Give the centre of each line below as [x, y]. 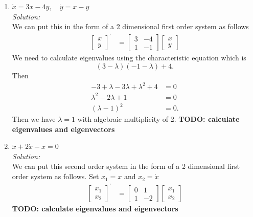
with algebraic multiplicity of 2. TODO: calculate [158, 119]
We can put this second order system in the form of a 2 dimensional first [126, 166]
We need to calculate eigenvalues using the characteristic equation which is [129, 58]
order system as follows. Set [55, 176]
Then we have [34, 119]
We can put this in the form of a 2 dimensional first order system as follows [130, 26]
